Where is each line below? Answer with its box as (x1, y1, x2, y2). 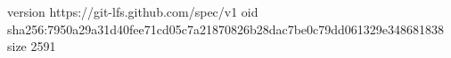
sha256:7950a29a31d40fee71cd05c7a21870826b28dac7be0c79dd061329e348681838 (7, 19, 445, 38)
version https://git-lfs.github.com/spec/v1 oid (7, 3, 258, 20)
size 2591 (7, 37, 56, 55)
